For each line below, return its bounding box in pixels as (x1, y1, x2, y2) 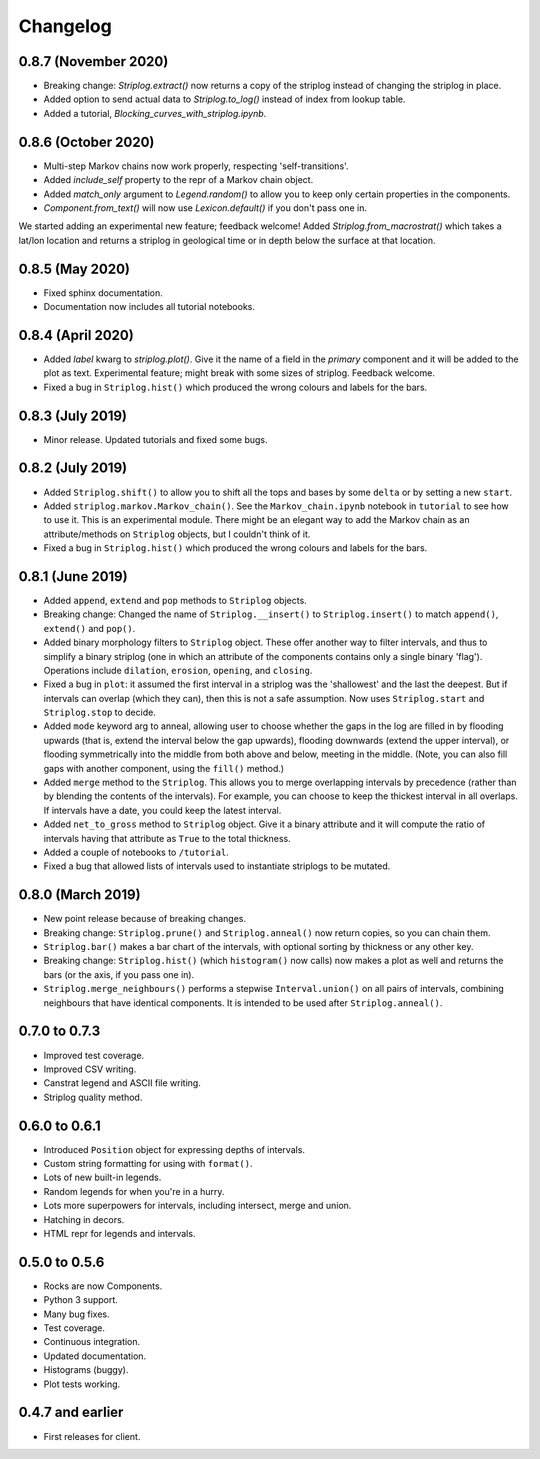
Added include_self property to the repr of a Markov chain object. (43, 174, 314, 186)
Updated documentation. (43, 1350, 147, 1362)
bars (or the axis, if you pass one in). (43, 968, 195, 980)
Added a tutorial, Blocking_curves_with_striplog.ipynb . (43, 107, 267, 119)
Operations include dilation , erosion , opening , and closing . (43, 664, 313, 676)
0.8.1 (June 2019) (18, 568, 129, 585)
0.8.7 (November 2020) (18, 53, 169, 70)
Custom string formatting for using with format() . (43, 1158, 253, 1170)
